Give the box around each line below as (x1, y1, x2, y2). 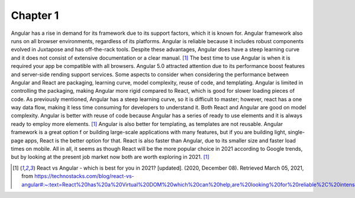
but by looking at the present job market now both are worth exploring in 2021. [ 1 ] (11, 154, 209, 161)
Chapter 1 (11, 9, 59, 22)
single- (288, 129, 305, 136)
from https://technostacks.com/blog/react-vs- (21, 173, 134, 180)
